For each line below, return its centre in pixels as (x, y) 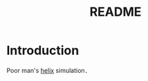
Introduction (43, 50)
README (115, 12)
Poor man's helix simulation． (49, 70)
